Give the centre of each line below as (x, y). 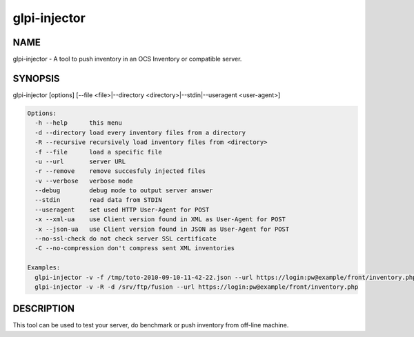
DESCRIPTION (44, 309)
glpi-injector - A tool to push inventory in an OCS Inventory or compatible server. (127, 59)
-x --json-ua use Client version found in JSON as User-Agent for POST (162, 229)
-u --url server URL (80, 161)
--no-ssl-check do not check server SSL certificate (126, 239)
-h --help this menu (78, 123)
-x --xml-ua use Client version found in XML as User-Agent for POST (160, 219)
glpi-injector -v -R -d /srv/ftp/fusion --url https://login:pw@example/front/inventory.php (197, 287)
